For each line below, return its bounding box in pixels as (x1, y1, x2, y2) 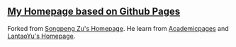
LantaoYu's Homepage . (7, 32, 76, 40)
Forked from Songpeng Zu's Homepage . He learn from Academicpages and (7, 24, 229, 32)
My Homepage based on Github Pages (7, 6, 181, 18)
